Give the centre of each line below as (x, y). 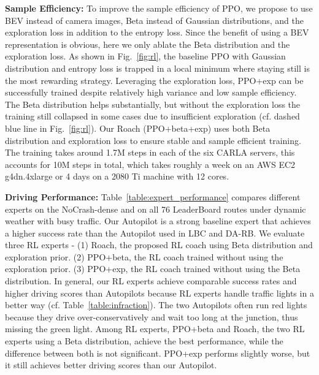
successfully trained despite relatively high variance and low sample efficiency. (151, 92)
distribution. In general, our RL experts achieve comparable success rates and (151, 281)
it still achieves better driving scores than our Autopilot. (111, 365)
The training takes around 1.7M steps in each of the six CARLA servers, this (150, 152)
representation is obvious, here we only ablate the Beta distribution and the (148, 44)
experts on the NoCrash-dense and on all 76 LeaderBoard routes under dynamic (156, 209)
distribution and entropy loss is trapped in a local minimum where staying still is (157, 68)
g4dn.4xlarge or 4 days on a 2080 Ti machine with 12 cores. (117, 176)
